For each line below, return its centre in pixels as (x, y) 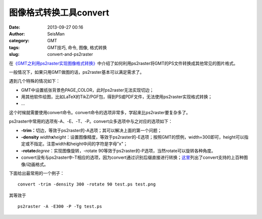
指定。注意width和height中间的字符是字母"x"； (81, 144)
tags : (14, 47)
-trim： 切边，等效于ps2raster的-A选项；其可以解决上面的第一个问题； (91, 130)
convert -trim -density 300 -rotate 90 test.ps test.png (87, 184)
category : (19, 41)
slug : (14, 54)
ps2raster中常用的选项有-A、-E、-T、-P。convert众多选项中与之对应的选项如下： (91, 121)
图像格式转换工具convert (59, 13)
